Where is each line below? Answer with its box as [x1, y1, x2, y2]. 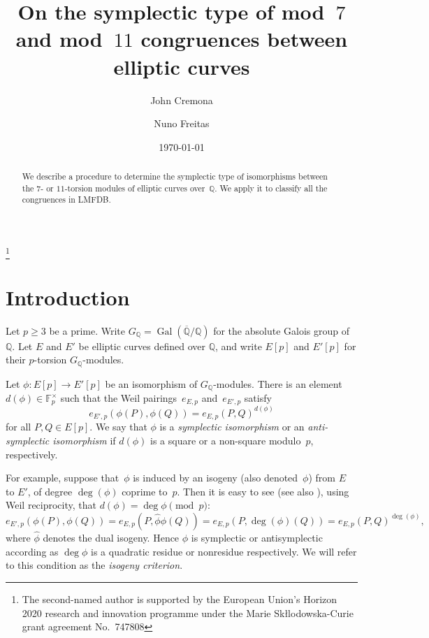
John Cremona [150, 92, 213, 107]
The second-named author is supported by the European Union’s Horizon [22, 591, 337, 606]
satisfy [244, 391, 272, 405]
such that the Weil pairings [60, 391, 177, 405]
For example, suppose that [6, 470, 119, 485]
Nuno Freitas [154, 116, 210, 131]
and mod [15, 24, 103, 53]
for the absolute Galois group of [213, 323, 349, 338]
